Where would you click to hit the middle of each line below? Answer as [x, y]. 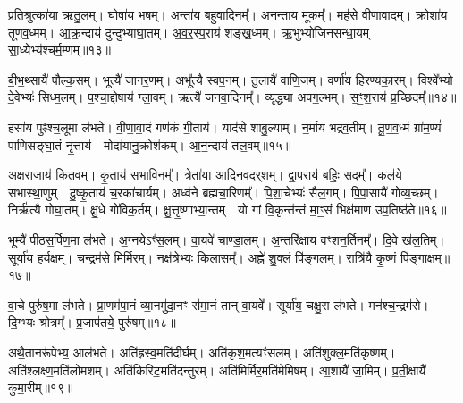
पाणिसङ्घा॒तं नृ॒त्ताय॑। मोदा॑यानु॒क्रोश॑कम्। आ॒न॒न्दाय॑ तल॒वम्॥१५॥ [150, 144]
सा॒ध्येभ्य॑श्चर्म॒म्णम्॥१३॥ [59, 50]
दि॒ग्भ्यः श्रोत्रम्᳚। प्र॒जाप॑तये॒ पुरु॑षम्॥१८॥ [92, 322]
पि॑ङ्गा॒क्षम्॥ [425, 257]
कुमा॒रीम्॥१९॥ [41, 387]
